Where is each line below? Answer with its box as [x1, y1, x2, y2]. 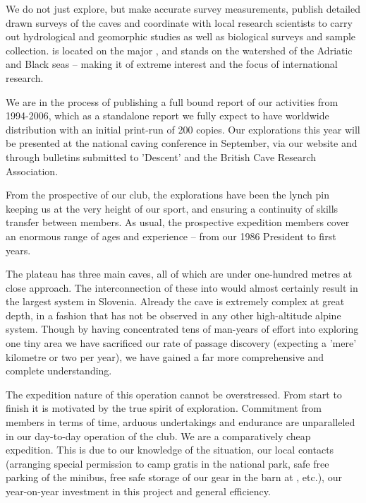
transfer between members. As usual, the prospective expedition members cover [6, 215, 350, 230]
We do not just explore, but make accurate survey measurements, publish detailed [6, 1, 360, 16]
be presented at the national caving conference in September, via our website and [6, 136, 358, 150]
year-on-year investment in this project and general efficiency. [6, 484, 271, 498]
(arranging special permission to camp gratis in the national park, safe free [6, 456, 329, 471]
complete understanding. [6, 363, 112, 378]
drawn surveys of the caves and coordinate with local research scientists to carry [6, 15, 353, 30]
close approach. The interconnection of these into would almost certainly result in [6, 280, 358, 295]
